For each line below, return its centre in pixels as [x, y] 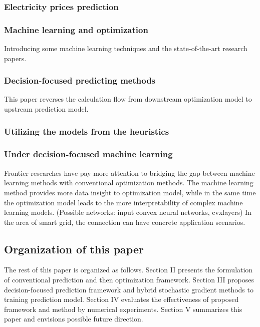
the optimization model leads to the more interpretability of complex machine [123, 202]
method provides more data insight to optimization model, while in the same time [130, 192]
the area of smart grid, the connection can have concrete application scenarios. [125, 222]
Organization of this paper [74, 249]
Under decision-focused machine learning [88, 154]
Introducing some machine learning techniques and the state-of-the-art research [126, 48]
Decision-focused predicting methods [80, 80]
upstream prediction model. [46, 109]
